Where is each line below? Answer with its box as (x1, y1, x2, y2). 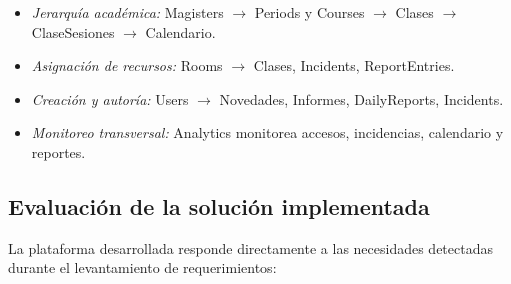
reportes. (31, 141, 86, 162)
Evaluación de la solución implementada (8, 190, 430, 221)
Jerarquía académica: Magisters (31, 2, 224, 22)
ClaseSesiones (31, 21, 115, 42)
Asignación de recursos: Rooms (31, 55, 223, 76)
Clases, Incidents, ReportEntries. (253, 55, 455, 76)
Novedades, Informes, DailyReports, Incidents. (219, 88, 504, 109)
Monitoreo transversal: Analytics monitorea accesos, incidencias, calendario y (31, 122, 504, 143)
